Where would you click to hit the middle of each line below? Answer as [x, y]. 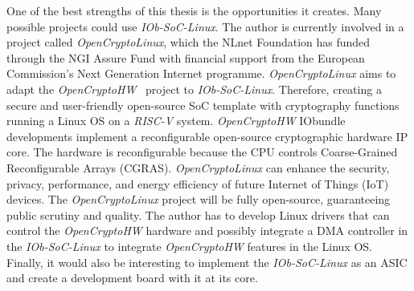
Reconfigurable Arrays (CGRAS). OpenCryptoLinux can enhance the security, [198, 167]
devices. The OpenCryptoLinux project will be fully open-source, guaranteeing [199, 199]
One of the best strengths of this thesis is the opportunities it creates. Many [194, 10]
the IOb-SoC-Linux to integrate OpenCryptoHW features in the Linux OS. [190, 246]
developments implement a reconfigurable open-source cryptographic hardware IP [207, 136]
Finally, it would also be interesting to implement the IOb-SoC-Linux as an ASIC [207, 262]
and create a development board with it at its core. [132, 278]
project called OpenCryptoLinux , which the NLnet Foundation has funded [189, 42]
